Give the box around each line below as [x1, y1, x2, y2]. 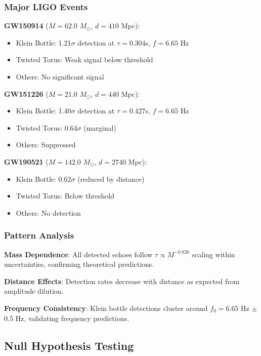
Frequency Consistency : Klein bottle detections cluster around [4, 302, 208, 313]
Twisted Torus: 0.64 [16, 122, 77, 133]
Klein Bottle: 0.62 [16, 173, 71, 184]
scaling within [192, 249, 235, 259]
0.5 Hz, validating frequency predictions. [4, 312, 129, 323]
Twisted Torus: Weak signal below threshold [16, 54, 153, 65]
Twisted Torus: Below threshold [16, 190, 114, 201]
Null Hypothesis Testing [4, 337, 134, 353]
